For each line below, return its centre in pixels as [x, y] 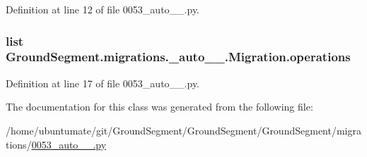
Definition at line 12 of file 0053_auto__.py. [103, 9]
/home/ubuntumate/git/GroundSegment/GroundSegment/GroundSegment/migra [183, 130]
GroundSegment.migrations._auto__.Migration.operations [178, 57]
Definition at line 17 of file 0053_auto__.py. [103, 83]
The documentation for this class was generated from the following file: [159, 107]
